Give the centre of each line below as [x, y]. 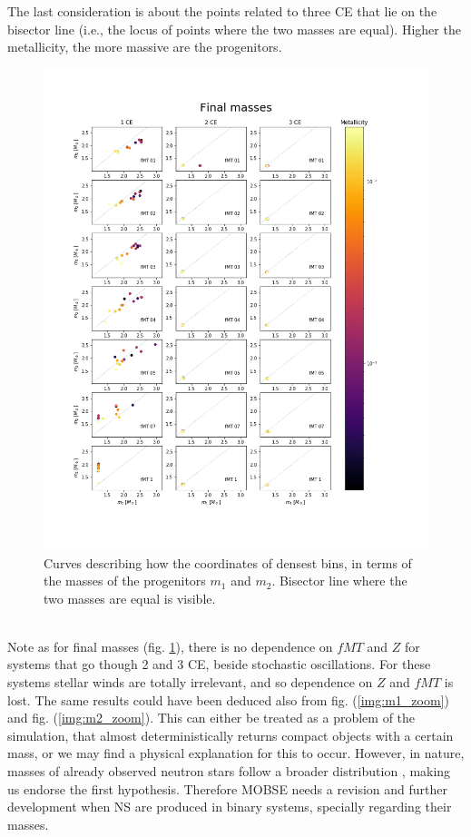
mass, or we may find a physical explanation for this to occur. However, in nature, [236, 753]
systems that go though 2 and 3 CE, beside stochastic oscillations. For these [219, 664]
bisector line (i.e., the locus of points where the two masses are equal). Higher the [234, 29]
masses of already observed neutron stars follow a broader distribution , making [229, 771]
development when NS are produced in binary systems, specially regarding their [230, 807]
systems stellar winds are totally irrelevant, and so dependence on [190, 682]
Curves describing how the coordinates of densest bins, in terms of [228, 562]
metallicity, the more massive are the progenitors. [145, 47]
